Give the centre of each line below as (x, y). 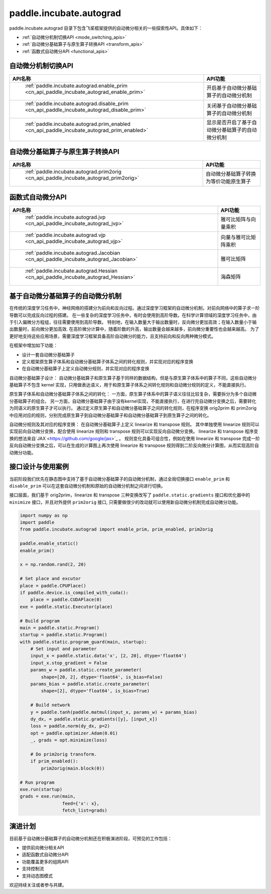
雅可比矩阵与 (236, 219)
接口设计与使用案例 (39, 467)
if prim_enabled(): (54, 761)
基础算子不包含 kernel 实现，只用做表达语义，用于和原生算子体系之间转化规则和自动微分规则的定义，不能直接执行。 (129, 385)
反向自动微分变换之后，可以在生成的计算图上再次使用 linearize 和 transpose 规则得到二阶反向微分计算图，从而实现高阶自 (134, 445)
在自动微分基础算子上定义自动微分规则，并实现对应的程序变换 (86, 368)
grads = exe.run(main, (48, 796)
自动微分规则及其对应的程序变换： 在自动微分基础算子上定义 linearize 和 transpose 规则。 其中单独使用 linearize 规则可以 (134, 425)
